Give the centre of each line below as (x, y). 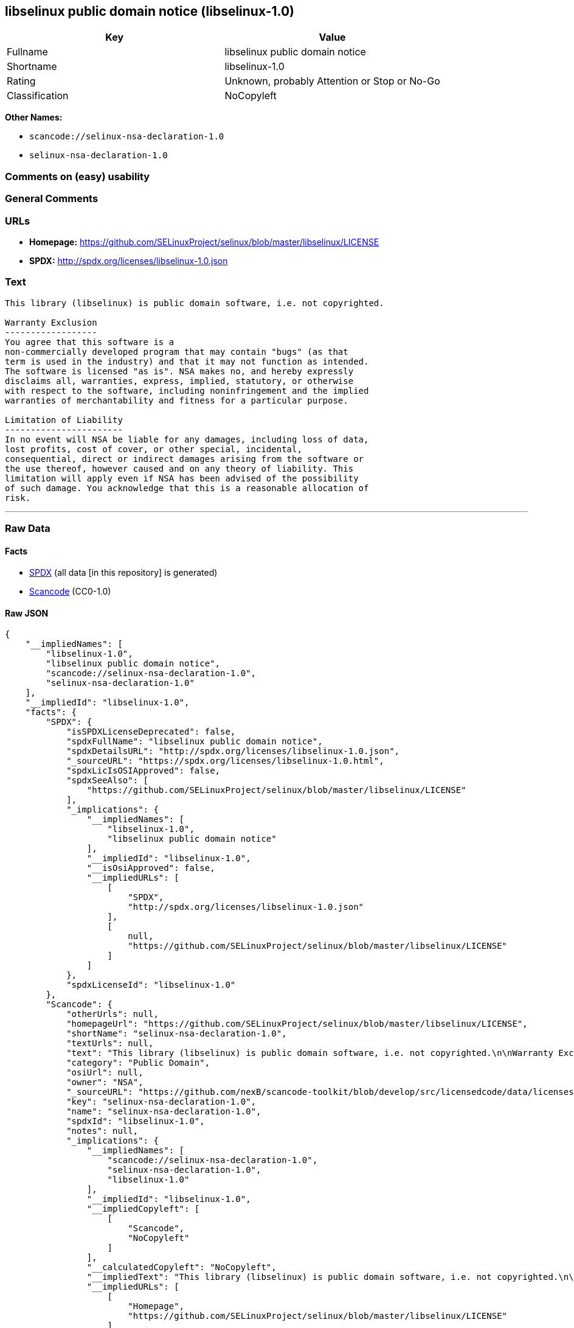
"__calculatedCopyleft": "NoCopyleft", (182, 1267)
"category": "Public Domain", (138, 1063)
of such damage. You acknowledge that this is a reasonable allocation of (187, 488)
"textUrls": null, (110, 1043)
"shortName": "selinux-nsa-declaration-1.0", (177, 1034)
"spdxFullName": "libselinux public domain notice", (195, 742)
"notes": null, (102, 1131)
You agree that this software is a (90, 342)
